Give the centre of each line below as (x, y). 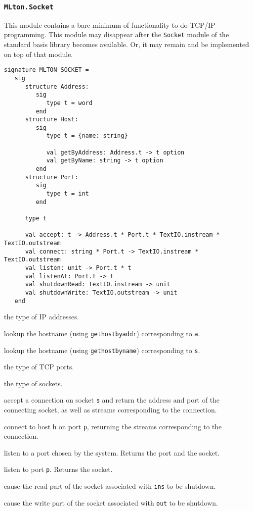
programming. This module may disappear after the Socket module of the (117, 34)
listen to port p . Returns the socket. (58, 469)
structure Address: (57, 86)
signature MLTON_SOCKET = (46, 70)
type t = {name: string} (87, 136)
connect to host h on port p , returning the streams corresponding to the (113, 426)
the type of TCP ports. (39, 367)
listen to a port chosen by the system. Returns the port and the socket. (112, 452)
